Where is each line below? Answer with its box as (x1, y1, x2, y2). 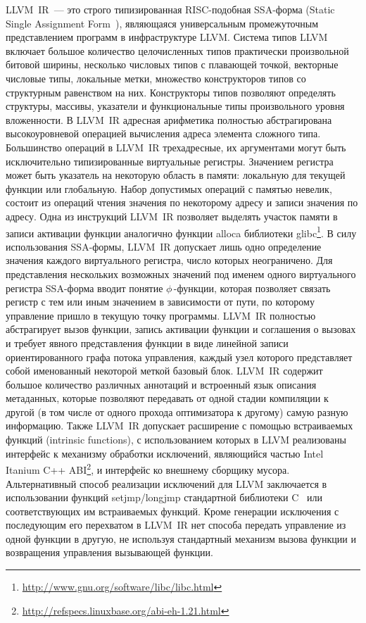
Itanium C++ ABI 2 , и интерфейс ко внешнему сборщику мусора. (6, 460, 290, 477)
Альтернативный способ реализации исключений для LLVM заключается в (6, 476, 327, 491)
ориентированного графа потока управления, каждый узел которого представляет (6, 349, 353, 364)
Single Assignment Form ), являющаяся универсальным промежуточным (6, 15, 319, 30)
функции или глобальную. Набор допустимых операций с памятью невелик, (6, 181, 332, 196)
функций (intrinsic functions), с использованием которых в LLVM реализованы (6, 432, 346, 447)
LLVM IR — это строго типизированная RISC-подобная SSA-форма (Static (6, 2, 335, 16)
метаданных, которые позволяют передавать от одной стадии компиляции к (6, 391, 329, 405)
